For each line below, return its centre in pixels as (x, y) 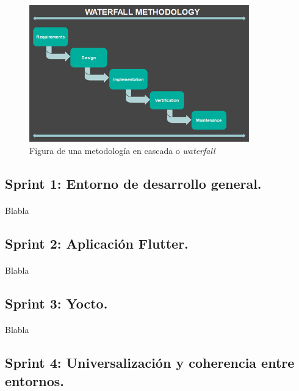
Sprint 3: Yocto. (56, 303)
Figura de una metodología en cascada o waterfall (122, 150)
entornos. (34, 380)
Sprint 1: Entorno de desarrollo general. (133, 183)
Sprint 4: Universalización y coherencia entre (150, 363)
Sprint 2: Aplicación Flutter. (97, 243)
